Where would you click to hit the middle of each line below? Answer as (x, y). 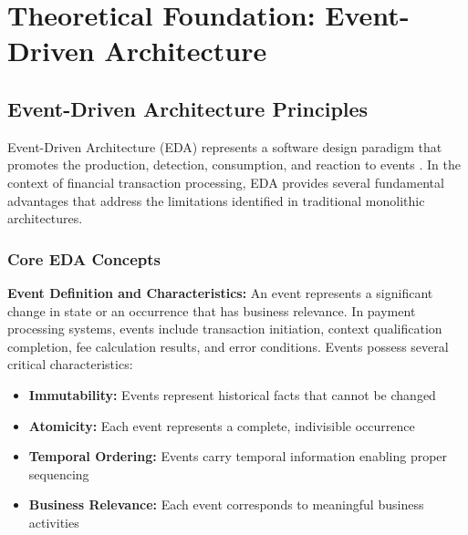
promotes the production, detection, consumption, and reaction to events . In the (234, 165)
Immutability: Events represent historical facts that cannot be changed (232, 394)
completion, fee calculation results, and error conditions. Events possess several (228, 346)
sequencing (59, 473)
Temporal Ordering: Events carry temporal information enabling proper (238, 456)
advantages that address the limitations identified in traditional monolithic (216, 200)
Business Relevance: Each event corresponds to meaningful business (226, 504)
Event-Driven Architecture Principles (188, 108)
